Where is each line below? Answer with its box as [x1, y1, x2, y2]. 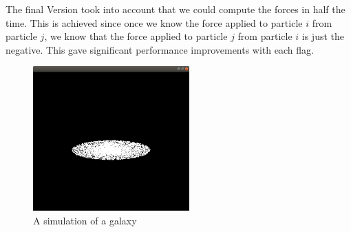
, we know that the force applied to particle [44, 29, 228, 43]
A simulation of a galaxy [33, 213, 137, 227]
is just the [301, 29, 344, 43]
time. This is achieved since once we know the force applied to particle [6, 15, 303, 30]
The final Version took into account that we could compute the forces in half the [6, 2, 345, 16]
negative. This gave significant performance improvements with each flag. [6, 42, 314, 56]
